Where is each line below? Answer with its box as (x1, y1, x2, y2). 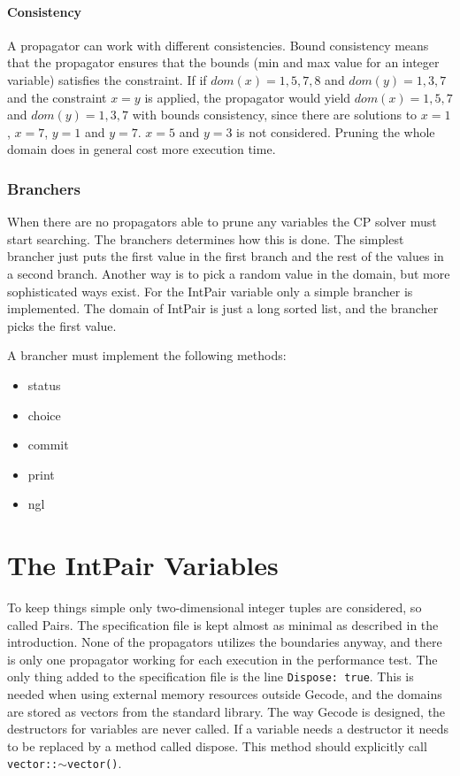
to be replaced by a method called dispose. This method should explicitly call (7, 736, 427, 755)
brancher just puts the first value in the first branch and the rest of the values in (7, 247, 444, 265)
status (27, 375, 61, 394)
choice (27, 405, 61, 424)
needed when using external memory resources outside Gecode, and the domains (7, 685, 442, 703)
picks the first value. (7, 316, 117, 334)
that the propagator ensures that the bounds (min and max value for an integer (7, 53, 440, 72)
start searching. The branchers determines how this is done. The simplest (7, 229, 404, 248)
